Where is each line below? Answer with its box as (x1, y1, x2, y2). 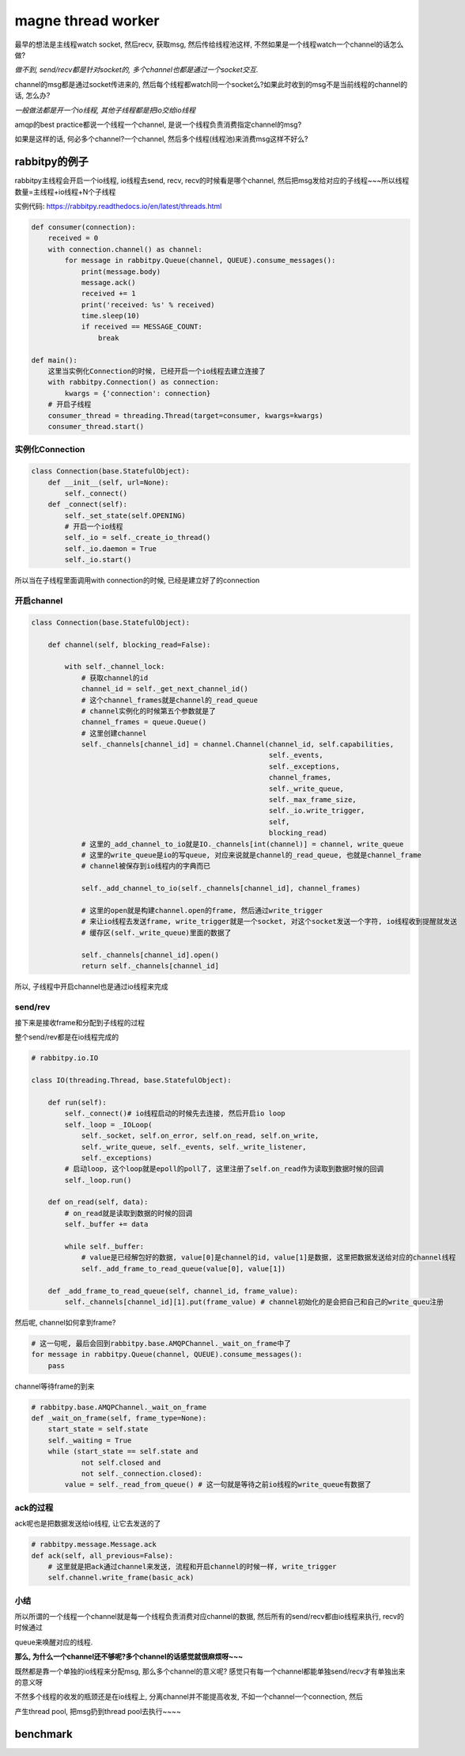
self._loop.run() (64, 1176, 132, 1184)
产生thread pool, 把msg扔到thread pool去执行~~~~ (14, 1706, 181, 1716)
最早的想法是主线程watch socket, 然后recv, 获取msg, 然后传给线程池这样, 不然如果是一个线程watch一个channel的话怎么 (14, 40, 404, 49)
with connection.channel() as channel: (47, 245, 203, 253)
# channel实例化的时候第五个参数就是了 (81, 706, 217, 716)
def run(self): (47, 1097, 107, 1107)
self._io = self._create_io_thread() (64, 533, 211, 542)
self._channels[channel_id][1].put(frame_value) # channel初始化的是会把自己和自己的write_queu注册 (64, 1297, 444, 1306)
